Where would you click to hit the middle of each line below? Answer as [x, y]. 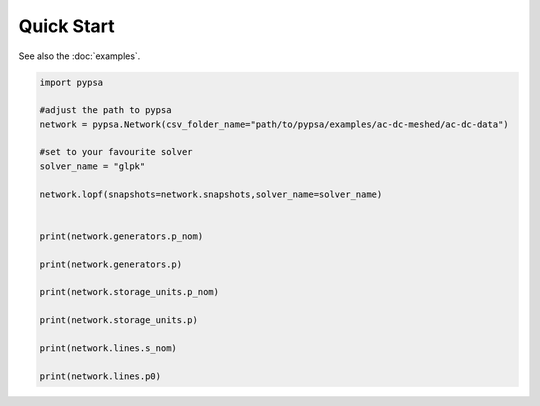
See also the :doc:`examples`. [79, 56]
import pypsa [71, 82]
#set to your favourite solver [116, 152]
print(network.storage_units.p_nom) [129, 292]
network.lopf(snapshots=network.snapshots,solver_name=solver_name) [211, 194]
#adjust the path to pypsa [105, 110]
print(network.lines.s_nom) [108, 348]
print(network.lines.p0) [100, 376]
